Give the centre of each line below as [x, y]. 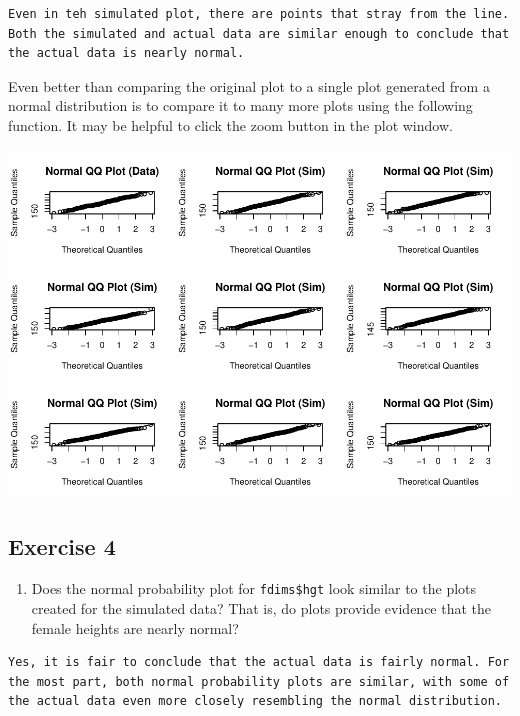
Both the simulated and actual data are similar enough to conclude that [259, 33]
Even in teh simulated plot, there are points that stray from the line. [259, 14]
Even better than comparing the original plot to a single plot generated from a [249, 85]
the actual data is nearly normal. [126, 53]
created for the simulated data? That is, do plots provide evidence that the [261, 607]
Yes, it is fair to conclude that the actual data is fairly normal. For [259, 662]
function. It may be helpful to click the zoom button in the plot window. [230, 124]
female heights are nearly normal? [135, 627]
